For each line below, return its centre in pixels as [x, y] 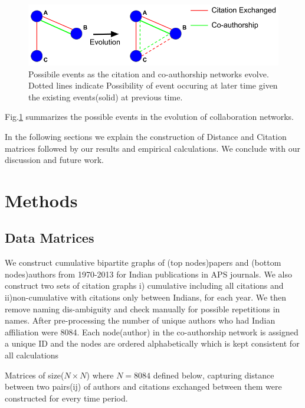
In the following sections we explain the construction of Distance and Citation [146, 136]
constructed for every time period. [66, 398]
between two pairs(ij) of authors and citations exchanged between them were [143, 386]
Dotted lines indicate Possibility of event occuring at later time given [153, 85]
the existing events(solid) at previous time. [106, 97]
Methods [41, 200]
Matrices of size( [35, 375]
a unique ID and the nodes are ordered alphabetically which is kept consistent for [152, 343]
